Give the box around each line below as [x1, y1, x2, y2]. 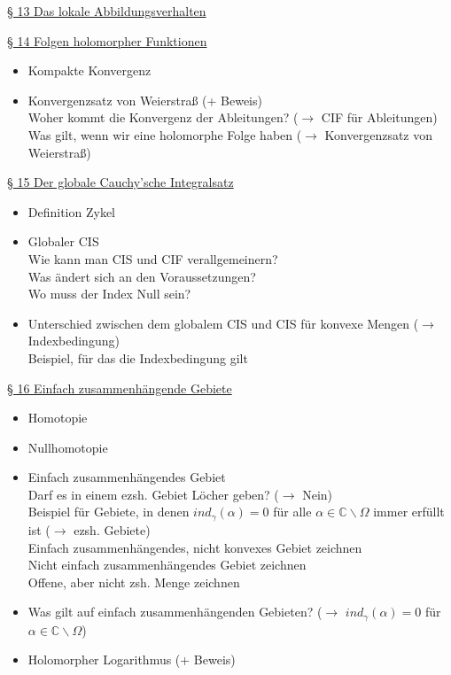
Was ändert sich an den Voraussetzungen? [27, 267, 256, 285]
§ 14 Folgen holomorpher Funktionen [7, 31, 207, 50]
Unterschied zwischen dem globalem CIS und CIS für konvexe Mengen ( [27, 314, 419, 332]
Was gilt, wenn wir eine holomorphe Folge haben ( [27, 125, 302, 144]
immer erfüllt [373, 502, 445, 521]
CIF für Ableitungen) [321, 108, 438, 127]
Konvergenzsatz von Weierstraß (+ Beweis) [27, 90, 262, 109]
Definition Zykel [27, 202, 116, 221]
